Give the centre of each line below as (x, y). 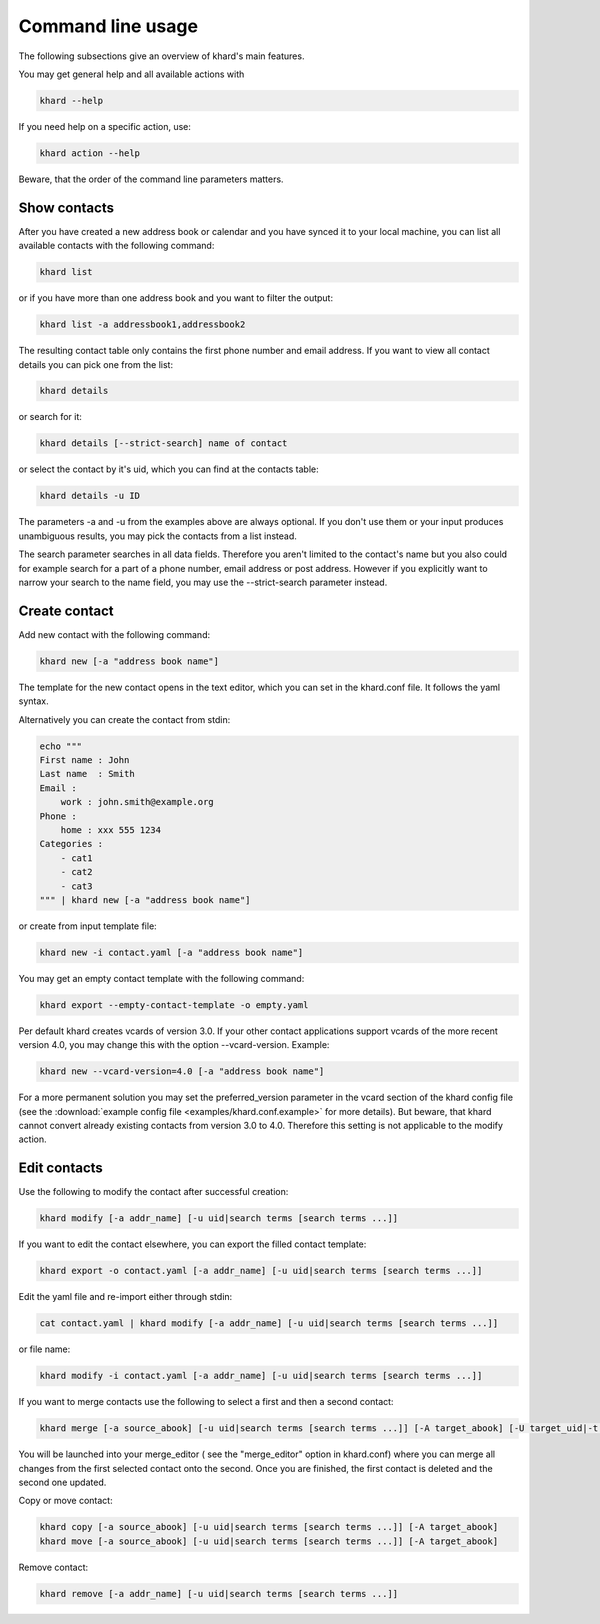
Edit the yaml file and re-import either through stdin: (125, 1297)
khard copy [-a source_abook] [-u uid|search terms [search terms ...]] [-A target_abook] (269, 1527)
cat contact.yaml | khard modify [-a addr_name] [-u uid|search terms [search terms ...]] (269, 1323)
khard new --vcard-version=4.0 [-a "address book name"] (182, 1071)
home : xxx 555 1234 (111, 829)
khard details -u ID (89, 496)
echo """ (61, 746)
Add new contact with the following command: (114, 634)
